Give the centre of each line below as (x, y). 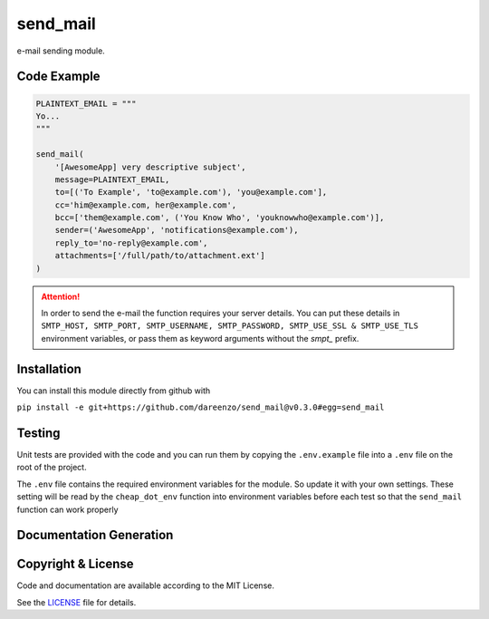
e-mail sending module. (61, 51)
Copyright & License (76, 564)
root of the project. (52, 468)
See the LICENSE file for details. (77, 602)
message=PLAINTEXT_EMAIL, (112, 179)
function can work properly (67, 509)
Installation (49, 368)
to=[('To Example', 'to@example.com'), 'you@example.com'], (191, 192)
